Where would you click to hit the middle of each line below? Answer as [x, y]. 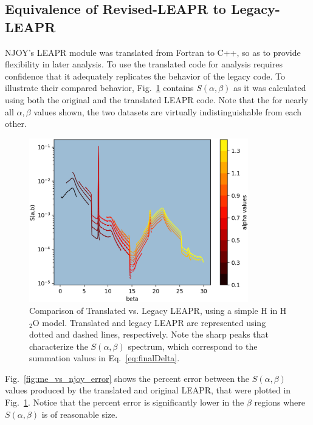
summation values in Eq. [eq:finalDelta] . [105, 358]
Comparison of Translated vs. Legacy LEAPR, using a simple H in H [158, 310]
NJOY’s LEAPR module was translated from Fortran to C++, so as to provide [153, 52]
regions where [280, 402]
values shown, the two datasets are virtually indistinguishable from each [168, 111]
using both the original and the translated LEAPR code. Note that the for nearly [156, 99]
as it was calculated [270, 88]
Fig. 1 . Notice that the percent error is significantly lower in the [125, 402]
